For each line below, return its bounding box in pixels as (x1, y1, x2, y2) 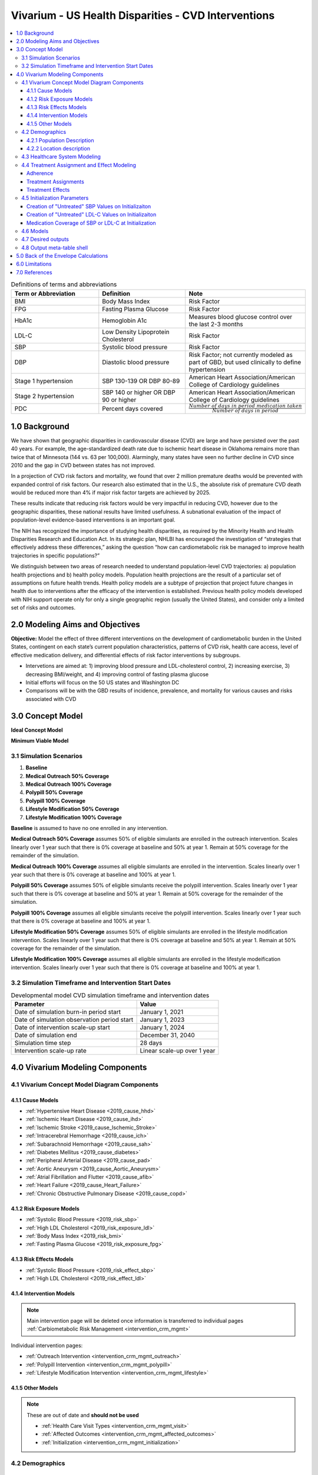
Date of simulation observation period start (14, 1015, 134, 1024)
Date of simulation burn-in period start (14, 1008, 121, 1016)
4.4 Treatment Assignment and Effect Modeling (21, 161, 137, 168)
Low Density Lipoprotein (102, 327, 170, 336)
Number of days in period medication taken (188, 402, 303, 409)
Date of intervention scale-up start (14, 1024, 110, 1032)
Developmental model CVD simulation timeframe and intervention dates (11, 991, 210, 999)
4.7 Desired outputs (21, 236, 69, 243)
